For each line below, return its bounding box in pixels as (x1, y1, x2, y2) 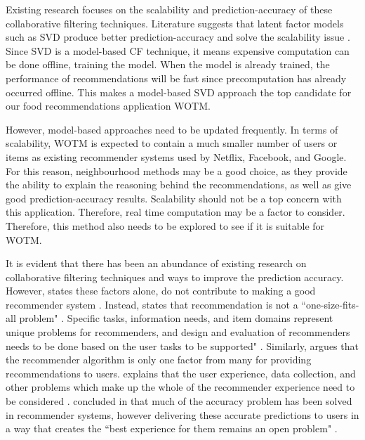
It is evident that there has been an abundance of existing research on (6, 256, 307, 271)
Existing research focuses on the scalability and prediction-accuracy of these (6, 2, 333, 16)
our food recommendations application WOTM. (6, 98, 211, 113)
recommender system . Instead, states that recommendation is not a (6, 297, 298, 311)
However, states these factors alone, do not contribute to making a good (6, 283, 316, 298)
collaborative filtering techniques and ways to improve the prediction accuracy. (6, 269, 344, 284)
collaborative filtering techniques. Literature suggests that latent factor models (6, 15, 344, 30)
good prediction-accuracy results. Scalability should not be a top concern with (6, 190, 342, 205)
